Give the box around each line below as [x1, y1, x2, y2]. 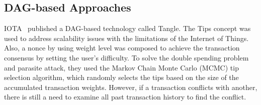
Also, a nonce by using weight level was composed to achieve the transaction [4, 42, 240, 53]
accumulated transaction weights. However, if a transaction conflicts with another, [4, 81, 257, 92]
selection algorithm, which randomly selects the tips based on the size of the [4, 72, 239, 82]
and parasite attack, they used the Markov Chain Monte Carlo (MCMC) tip [4, 62, 239, 72]
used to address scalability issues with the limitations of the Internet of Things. [4, 32, 249, 43]
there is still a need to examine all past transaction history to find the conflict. [4, 91, 246, 102]
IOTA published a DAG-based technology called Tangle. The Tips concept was [4, 23, 251, 33]
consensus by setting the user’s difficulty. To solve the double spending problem [4, 52, 249, 62]
